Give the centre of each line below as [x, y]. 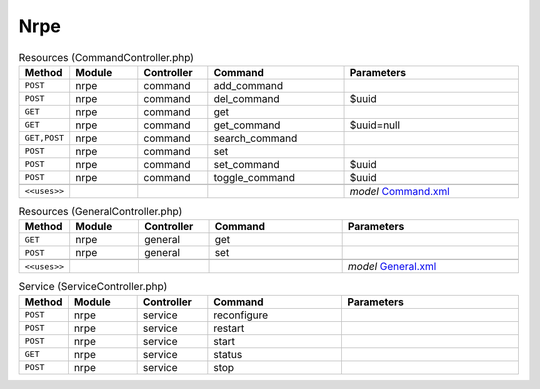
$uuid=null [374, 125]
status [228, 354]
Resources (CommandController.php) [106, 57]
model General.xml [392, 267]
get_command [247, 125]
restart [229, 328]
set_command [246, 164]
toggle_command [254, 177]
